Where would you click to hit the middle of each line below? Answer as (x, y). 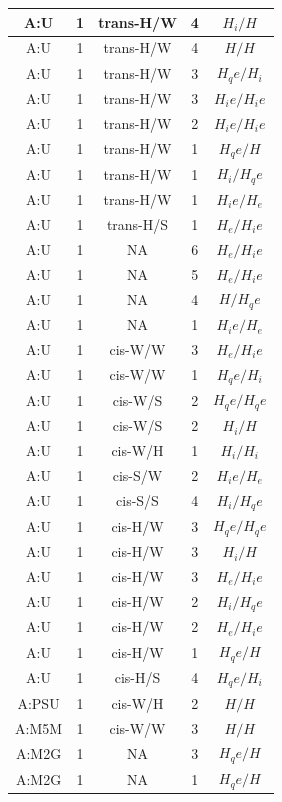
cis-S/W (137, 474)
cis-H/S (137, 677)
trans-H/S (137, 223)
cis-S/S (137, 500)
